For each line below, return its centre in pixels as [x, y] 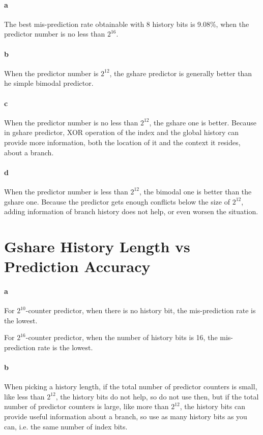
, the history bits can [212, 406]
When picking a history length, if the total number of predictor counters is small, [131, 387]
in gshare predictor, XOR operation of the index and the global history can [122, 132]
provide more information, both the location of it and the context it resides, [122, 142]
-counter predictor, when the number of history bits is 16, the [122, 337]
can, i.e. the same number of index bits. [66, 426]
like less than [24, 396]
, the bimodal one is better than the [196, 191]
